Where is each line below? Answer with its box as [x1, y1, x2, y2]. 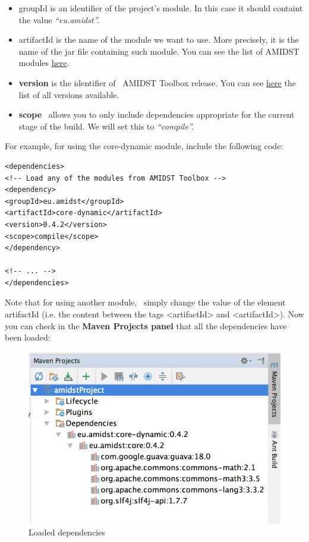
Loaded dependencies [29, 525, 105, 538]
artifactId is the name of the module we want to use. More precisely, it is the [18, 33, 299, 46]
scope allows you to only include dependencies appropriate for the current [18, 108, 295, 121]
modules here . [18, 56, 70, 69]
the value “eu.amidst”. [18, 13, 99, 26]
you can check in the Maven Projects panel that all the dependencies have [5, 319, 287, 332]
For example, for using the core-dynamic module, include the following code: [5, 140, 283, 152]
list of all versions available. [18, 88, 119, 100]
